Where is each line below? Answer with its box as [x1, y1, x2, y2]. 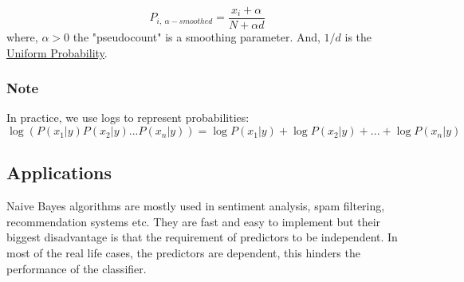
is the [344, 29, 372, 45]
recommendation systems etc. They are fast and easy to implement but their [6, 213, 381, 229]
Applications [6, 160, 112, 185]
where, [6, 29, 38, 45]
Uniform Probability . [6, 44, 108, 61]
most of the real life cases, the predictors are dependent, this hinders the [6, 245, 360, 261]
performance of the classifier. [6, 260, 147, 276]
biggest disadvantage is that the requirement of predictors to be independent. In [6, 229, 398, 245]
